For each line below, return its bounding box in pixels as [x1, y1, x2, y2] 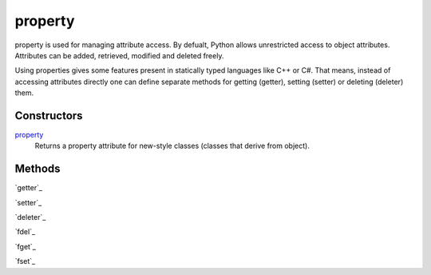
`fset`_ [14, 257, 36, 266]
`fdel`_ [14, 227, 36, 237]
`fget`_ [14, 241, 36, 251]
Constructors [14, 109, 83, 122]
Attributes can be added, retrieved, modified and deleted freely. [14, 50, 224, 60]
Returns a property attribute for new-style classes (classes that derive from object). [34, 141, 310, 151]
